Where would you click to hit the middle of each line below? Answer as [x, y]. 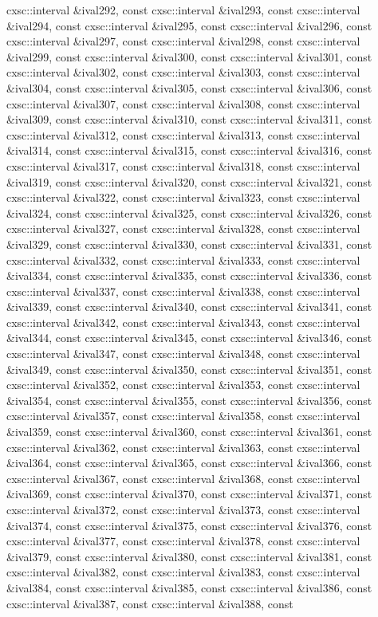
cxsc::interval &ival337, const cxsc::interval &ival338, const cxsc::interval [183, 291]
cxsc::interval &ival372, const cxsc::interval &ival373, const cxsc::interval [183, 509]
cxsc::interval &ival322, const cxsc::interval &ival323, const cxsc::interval [183, 197]
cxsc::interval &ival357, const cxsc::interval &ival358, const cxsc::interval [183, 416]
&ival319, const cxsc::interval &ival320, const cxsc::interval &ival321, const [189, 181]
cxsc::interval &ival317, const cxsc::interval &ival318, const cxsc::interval [183, 165]
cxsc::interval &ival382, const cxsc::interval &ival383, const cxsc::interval [183, 572]
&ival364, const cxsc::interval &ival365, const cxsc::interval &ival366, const [189, 463]
